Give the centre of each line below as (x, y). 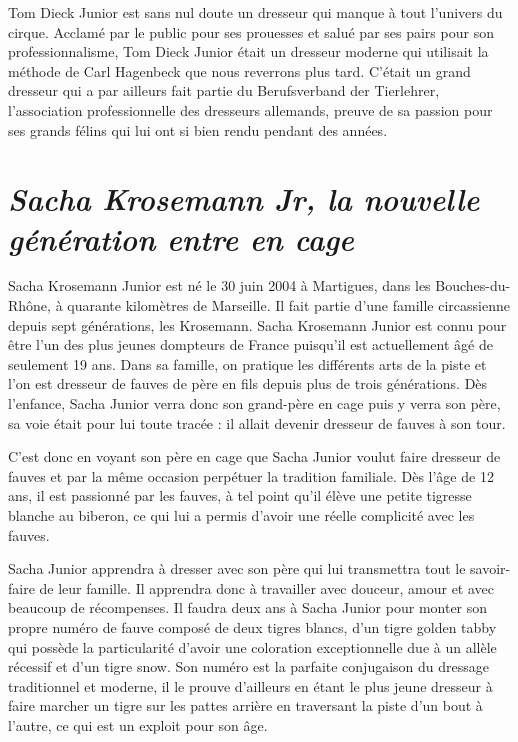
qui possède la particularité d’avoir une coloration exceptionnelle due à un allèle (252, 646)
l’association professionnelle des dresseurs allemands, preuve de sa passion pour (250, 109)
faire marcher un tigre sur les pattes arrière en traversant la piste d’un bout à (245, 705)
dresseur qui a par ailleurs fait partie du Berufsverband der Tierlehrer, (224, 90)
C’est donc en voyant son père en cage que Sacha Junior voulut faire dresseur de (254, 456)
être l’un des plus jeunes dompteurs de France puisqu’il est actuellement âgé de (250, 344)
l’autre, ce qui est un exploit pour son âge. (138, 724)
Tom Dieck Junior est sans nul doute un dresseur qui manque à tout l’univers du (255, 12)
